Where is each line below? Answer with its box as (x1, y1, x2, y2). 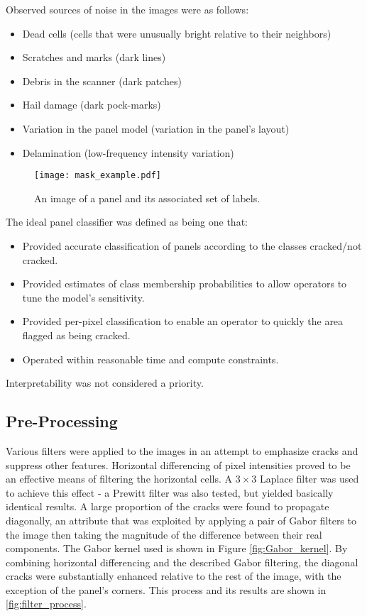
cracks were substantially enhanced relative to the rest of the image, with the (6, 568, 341, 583)
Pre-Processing (6, 410, 118, 432)
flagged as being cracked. (22, 327, 131, 342)
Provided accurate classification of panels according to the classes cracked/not (22, 238, 362, 253)
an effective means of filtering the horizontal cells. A (6, 471, 233, 486)
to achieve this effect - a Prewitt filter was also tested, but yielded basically (6, 485, 334, 500)
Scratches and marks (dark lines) (22, 50, 166, 65)
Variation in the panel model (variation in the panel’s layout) (22, 121, 290, 136)
